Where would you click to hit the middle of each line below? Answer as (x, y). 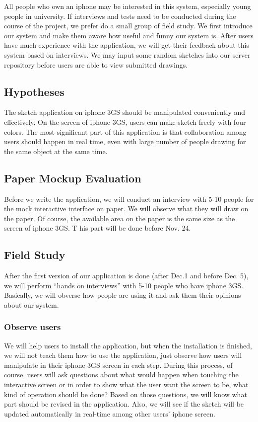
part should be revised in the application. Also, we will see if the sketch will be (124, 404)
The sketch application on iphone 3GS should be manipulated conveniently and (125, 112)
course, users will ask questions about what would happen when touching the (121, 375)
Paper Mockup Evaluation (73, 178)
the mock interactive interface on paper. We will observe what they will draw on (126, 209)
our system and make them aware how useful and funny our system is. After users (129, 35)
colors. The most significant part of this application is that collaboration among (125, 131)
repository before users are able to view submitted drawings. (96, 64)
